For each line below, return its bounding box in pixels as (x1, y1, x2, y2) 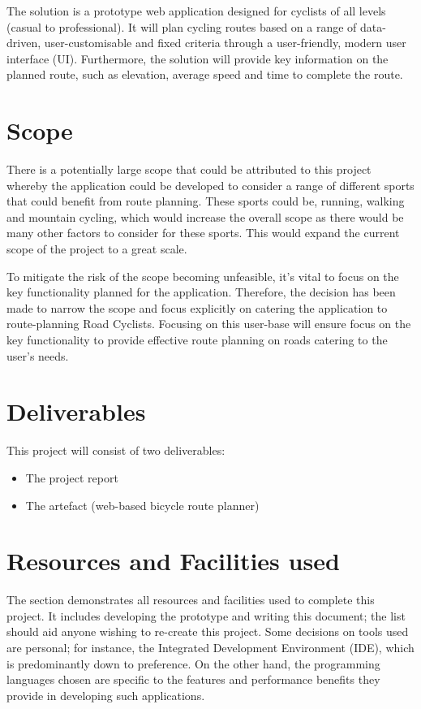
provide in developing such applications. (6, 686, 205, 703)
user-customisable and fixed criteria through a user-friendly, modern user (44, 34, 406, 51)
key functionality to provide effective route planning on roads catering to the (6, 331, 388, 348)
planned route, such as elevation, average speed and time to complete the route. (6, 66, 403, 83)
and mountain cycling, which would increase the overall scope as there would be (6, 208, 404, 225)
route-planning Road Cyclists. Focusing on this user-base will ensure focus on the (6, 315, 411, 332)
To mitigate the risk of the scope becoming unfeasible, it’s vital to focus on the (6, 267, 399, 284)
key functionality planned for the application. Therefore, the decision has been (6, 283, 396, 300)
